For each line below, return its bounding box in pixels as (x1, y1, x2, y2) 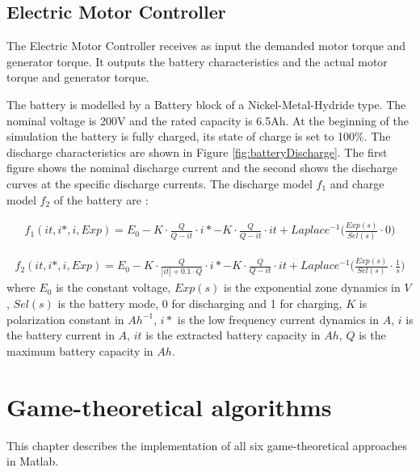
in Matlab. (6, 453, 59, 470)
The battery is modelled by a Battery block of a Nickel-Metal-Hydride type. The (6, 95, 406, 112)
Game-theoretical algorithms (6, 390, 332, 423)
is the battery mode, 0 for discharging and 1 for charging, (57, 295, 342, 312)
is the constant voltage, (56, 279, 171, 296)
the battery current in (6, 327, 115, 343)
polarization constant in (6, 310, 124, 327)
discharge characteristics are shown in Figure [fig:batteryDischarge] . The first (6, 143, 388, 160)
